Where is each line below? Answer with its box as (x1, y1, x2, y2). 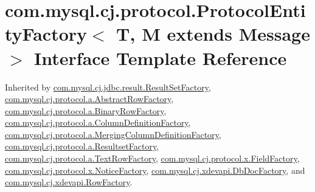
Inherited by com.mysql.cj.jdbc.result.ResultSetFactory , (5, 80, 211, 93)
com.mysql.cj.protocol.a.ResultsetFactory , (5, 140, 159, 153)
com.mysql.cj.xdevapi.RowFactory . (5, 176, 133, 188)
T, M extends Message (116, 21, 310, 46)
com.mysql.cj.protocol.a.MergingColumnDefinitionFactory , (5, 128, 221, 140)
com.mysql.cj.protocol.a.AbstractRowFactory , (5, 92, 174, 105)
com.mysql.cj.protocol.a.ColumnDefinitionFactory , (5, 116, 191, 129)
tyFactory (5, 21, 88, 46)
